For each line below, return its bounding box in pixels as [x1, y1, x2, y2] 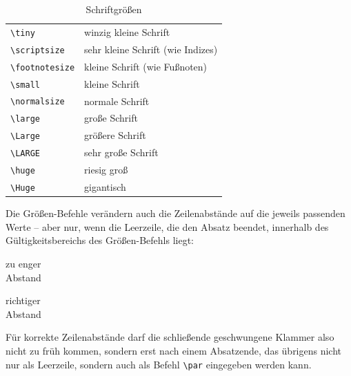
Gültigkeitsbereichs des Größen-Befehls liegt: [6, 233, 194, 247]
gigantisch [84, 180, 126, 194]
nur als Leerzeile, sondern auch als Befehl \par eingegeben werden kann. [6, 357, 312, 371]
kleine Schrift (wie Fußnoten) [84, 59, 208, 73]
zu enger [6, 256, 41, 270]
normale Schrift [84, 93, 150, 108]
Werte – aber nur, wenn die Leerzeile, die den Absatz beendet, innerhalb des [6, 219, 329, 234]
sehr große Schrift [84, 145, 159, 160]
